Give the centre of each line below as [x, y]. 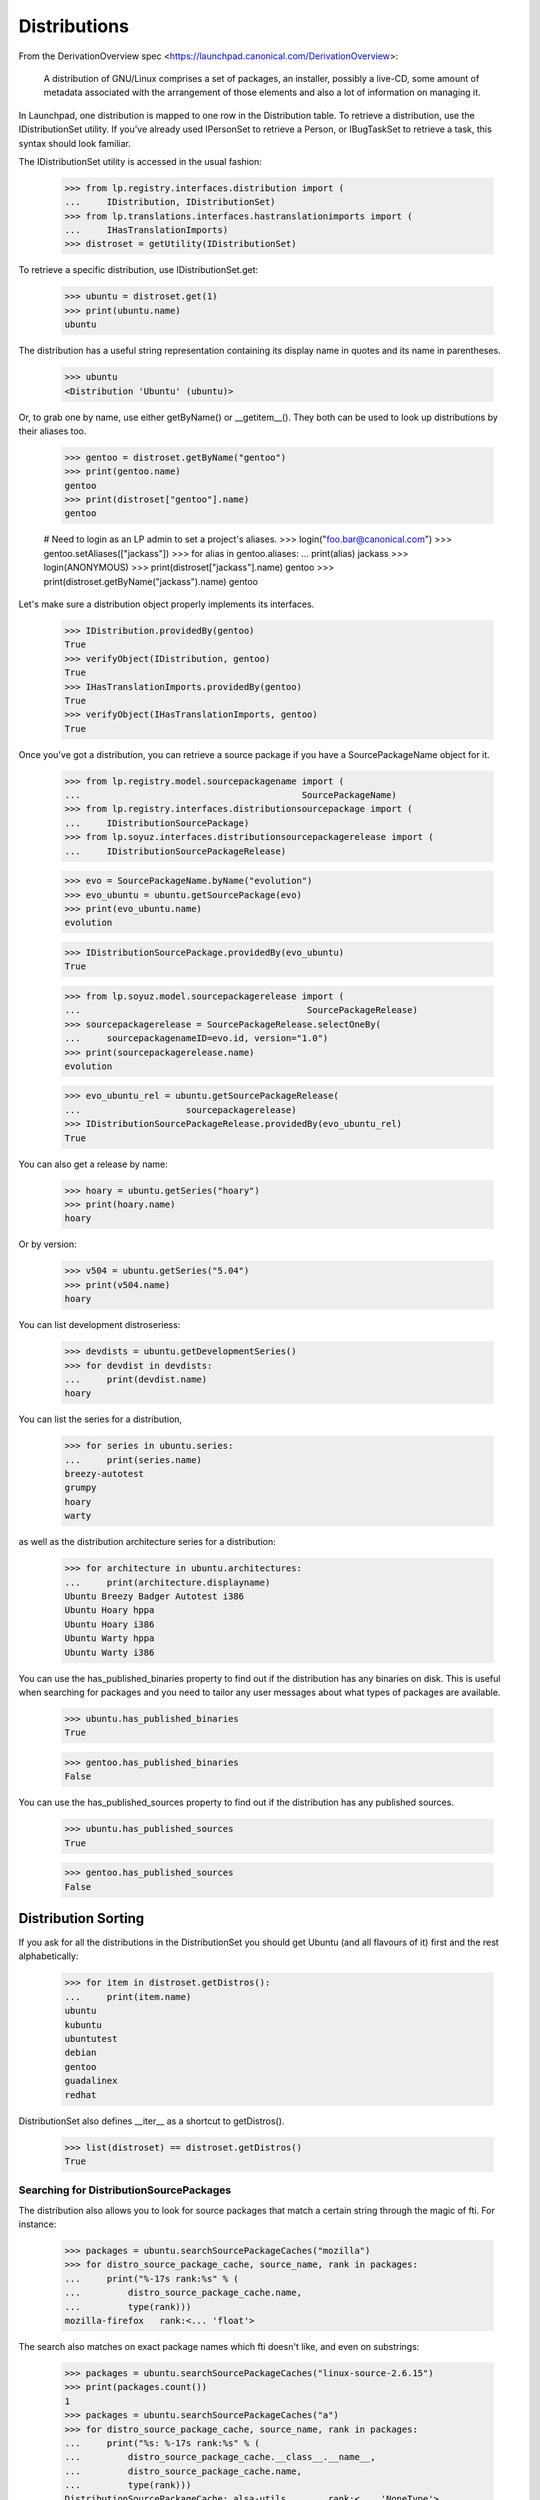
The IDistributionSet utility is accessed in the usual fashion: [140, 161]
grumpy [80, 1488]
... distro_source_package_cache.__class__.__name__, [220, 2457]
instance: [37, 2224]
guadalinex [91, 2081]
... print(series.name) [133, 1459]
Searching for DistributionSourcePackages [125, 2190]
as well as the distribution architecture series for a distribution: [147, 1542]
